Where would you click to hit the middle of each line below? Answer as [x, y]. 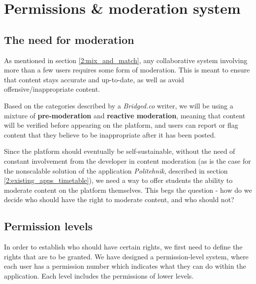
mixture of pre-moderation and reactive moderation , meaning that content [125, 115]
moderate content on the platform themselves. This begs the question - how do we [128, 190]
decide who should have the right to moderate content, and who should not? [119, 199]
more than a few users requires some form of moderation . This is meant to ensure [127, 70]
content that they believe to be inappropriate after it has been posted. [110, 134]
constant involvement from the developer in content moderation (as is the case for [128, 160]
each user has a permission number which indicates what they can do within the [125, 266]
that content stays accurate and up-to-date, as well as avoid [94, 79]
